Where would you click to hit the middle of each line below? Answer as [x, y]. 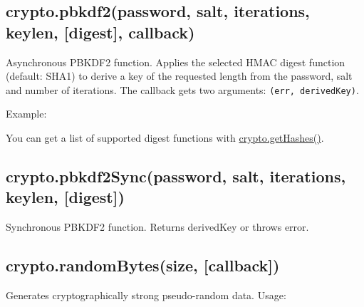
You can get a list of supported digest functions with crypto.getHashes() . [165, 138]
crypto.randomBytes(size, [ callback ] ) [143, 265]
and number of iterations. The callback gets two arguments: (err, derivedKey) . [182, 89]
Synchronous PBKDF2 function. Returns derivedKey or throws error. [157, 227]
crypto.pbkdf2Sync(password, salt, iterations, [176, 176]
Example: [26, 114]
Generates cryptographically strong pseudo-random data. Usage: [146, 295]
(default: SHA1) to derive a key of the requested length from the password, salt [179, 76]
